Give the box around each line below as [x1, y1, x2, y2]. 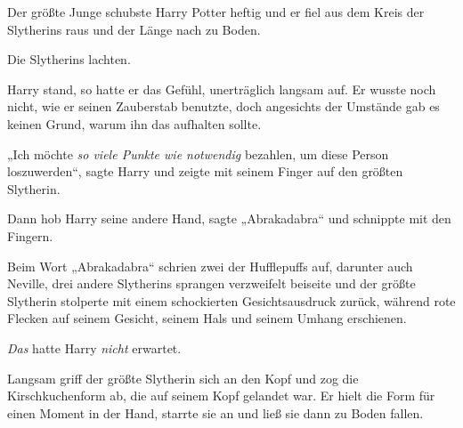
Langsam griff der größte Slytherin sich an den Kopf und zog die [7, 368, 359, 387]
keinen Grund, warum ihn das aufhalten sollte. [7, 114, 262, 133]
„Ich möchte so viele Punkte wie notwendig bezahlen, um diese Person [7, 144, 389, 163]
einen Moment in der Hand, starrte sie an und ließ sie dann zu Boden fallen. [7, 403, 424, 422]
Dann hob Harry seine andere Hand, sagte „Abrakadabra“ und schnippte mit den [7, 209, 451, 228]
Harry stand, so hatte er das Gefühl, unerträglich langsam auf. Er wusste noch [7, 79, 436, 98]
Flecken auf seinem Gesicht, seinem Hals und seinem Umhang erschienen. [7, 309, 407, 327]
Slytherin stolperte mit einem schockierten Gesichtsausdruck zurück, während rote [7, 291, 456, 310]
